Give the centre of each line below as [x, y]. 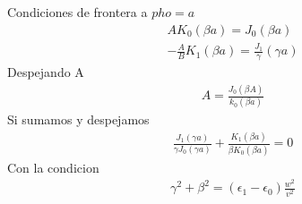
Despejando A [46, 72]
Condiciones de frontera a [78, 12]
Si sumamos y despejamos [78, 119]
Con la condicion [53, 167]
